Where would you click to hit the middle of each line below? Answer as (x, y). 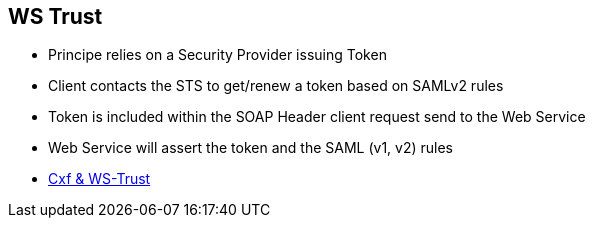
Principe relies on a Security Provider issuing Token (217, 55)
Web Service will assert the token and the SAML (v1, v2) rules (250, 148)
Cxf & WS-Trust (99, 179)
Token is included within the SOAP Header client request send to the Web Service (317, 117)
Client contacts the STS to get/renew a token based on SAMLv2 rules (276, 86)
